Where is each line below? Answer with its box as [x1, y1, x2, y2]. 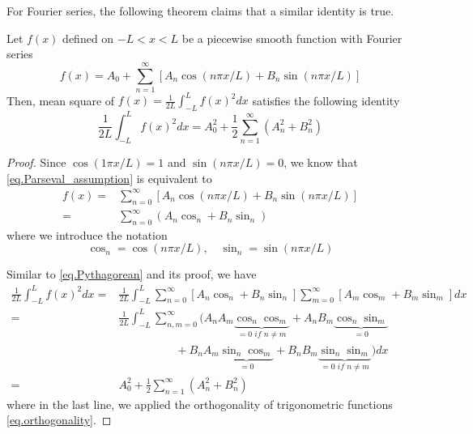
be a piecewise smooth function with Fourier [181, 29, 403, 46]
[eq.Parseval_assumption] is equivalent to [6, 169, 212, 186]
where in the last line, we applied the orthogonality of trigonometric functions [6, 395, 393, 412]
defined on [62, 29, 114, 46]
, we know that [283, 154, 358, 171]
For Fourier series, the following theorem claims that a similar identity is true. [6, 2, 394, 19]
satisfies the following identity [252, 91, 400, 108]
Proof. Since [6, 154, 66, 171]
